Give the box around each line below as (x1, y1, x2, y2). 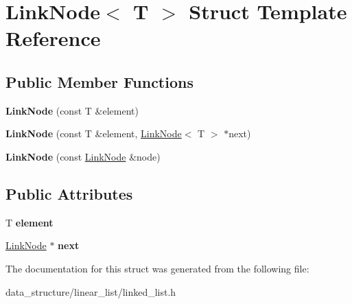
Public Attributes (5, 183, 133, 204)
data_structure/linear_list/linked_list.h (5, 284, 176, 299)
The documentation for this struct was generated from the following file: (5, 261, 309, 275)
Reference (5, 24, 101, 52)
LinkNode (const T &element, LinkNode (5, 126, 182, 141)
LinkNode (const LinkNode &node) (5, 149, 161, 163)
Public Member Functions (5, 71, 193, 92)
